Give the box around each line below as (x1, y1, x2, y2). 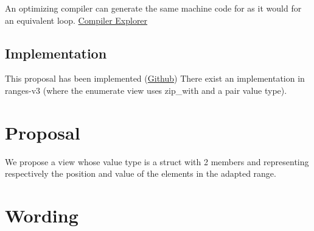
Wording (5, 203, 78, 228)
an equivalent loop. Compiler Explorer (5, 13, 148, 26)
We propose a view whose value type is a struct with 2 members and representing (5, 155, 309, 168)
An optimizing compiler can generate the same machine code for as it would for (5, 2, 302, 14)
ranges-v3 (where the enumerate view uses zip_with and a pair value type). (5, 84, 287, 96)
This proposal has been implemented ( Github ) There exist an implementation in (5, 72, 305, 85)
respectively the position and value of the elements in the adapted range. (5, 167, 276, 180)
